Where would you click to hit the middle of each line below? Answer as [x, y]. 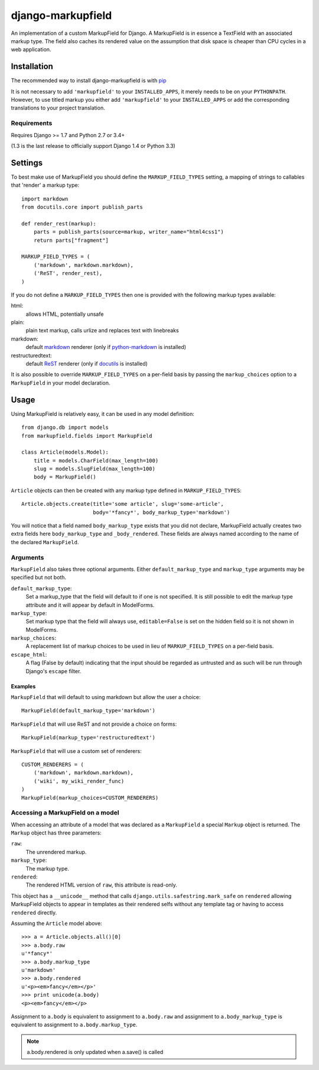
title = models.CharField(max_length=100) [96, 460]
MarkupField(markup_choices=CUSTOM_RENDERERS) [90, 798]
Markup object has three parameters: [56, 833]
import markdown [45, 199]
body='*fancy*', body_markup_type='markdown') [161, 512]
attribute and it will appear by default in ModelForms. [90, 605]
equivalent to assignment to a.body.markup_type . [74, 1025]
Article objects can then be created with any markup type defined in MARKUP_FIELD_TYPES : [126, 490]
